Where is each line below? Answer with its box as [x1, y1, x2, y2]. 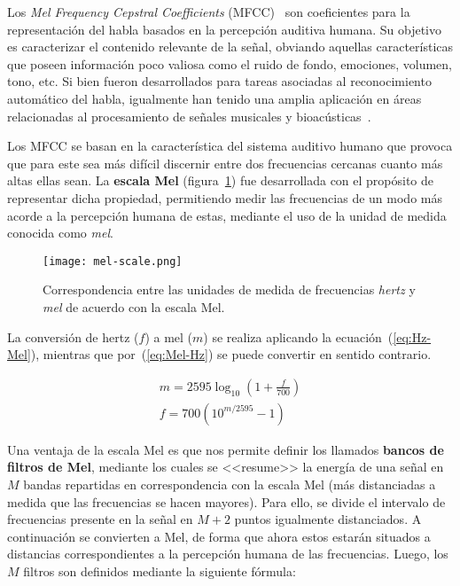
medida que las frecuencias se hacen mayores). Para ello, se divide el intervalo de [7, 492, 446, 511]
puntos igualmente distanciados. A [234, 510, 422, 528]
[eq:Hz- [393, 327, 432, 346]
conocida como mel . [7, 223, 113, 242]
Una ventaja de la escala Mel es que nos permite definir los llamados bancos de [7, 440, 444, 458]
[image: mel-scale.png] [43, 254, 183, 268]
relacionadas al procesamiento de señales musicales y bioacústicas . [7, 106, 371, 125]
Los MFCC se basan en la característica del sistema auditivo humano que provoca [7, 137, 453, 155]
